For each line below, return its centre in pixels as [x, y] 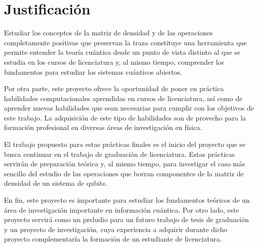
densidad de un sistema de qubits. [56, 183]
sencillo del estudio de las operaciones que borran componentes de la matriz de [124, 173]
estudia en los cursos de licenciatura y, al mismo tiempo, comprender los [114, 62]
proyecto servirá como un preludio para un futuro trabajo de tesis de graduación [127, 219]
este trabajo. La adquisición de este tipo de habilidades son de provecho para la [125, 117]
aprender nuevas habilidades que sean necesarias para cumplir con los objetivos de [129, 108]
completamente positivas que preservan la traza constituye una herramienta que [126, 42]
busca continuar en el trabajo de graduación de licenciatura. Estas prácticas [120, 154]
